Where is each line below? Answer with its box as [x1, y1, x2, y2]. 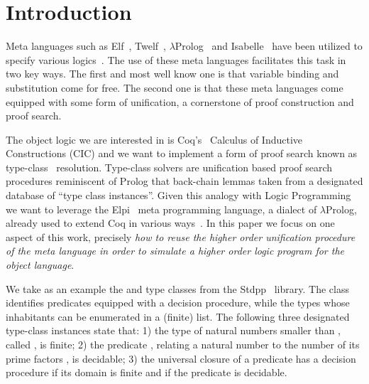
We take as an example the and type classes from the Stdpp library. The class [6, 281, 349, 296]
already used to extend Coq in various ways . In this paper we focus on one [6, 215, 335, 230]
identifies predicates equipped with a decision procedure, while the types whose [6, 295, 350, 310]
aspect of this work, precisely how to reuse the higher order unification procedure [6, 229, 356, 244]
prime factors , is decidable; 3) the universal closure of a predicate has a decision [6, 351, 356, 366]
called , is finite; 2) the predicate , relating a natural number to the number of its [6, 337, 360, 351]
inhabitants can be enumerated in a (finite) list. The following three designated [6, 309, 350, 324]
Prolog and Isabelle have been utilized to [175, 38, 363, 53]
